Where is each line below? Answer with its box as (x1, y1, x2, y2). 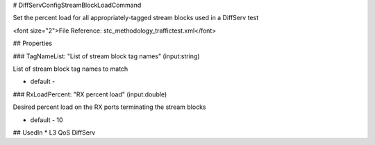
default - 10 (30, 115, 63, 124)
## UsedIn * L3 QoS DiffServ (12, 128, 96, 137)
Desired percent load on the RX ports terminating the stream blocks (12, 103, 206, 111)
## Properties (12, 39, 52, 48)
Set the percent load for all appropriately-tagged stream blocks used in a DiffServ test (12, 14, 259, 22)
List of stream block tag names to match (12, 65, 128, 73)
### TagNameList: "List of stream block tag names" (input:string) (12, 52, 201, 60)
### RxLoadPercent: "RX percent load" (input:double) (12, 90, 167, 99)
